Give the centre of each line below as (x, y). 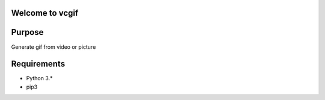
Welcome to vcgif (45, 13)
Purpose (27, 32)
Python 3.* (39, 78)
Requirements (38, 64)
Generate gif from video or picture (54, 47)
